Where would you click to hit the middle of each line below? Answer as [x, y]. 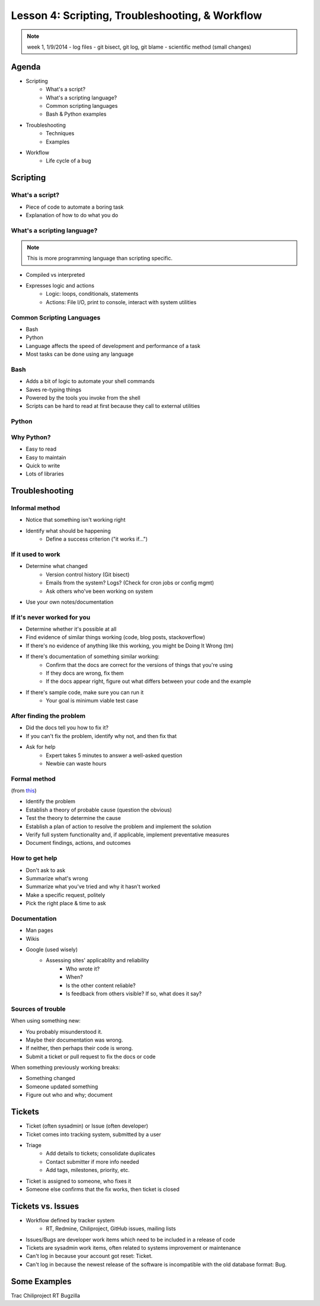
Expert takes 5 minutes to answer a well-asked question [114, 755]
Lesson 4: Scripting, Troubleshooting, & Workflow [137, 15]
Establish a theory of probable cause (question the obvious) [99, 810]
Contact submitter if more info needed [92, 1161]
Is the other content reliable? [101, 985]
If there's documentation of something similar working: [93, 657]
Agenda [26, 67]
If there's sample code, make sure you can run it [85, 692]
